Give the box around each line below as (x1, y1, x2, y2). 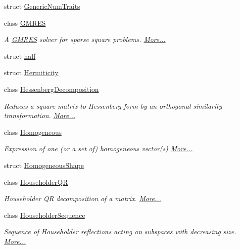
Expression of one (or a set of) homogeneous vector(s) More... (4, 143, 193, 154)
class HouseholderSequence (4, 209, 85, 220)
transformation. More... (4, 110, 76, 121)
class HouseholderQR (4, 176, 68, 187)
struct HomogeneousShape (4, 160, 84, 170)
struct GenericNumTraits (4, 1, 80, 11)
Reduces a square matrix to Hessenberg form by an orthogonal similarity (4, 100, 222, 111)
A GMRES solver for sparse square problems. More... (4, 34, 166, 44)
